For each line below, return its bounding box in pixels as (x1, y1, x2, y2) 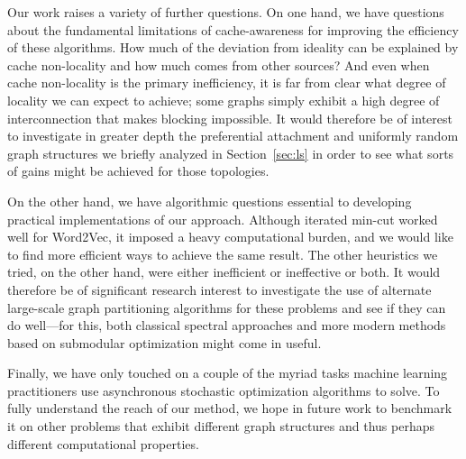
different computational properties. (7, 434, 199, 453)
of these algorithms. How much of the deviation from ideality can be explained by (7, 38, 459, 57)
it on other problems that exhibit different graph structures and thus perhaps (7, 417, 434, 436)
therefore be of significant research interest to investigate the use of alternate (7, 280, 432, 298)
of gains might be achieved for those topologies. (7, 161, 270, 180)
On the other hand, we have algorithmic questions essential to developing (7, 191, 412, 210)
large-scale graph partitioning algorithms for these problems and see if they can (7, 298, 446, 317)
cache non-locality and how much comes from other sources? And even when (7, 55, 430, 74)
